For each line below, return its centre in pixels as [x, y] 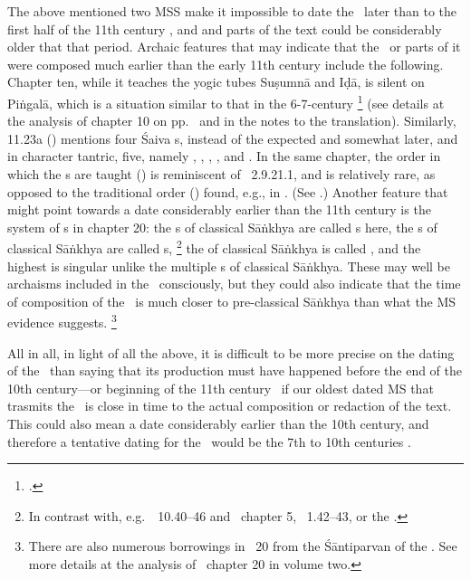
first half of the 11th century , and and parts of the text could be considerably [225, 28]
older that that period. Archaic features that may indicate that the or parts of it [234, 47]
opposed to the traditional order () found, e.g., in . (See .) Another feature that [228, 191]
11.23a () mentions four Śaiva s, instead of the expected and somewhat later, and [233, 138]
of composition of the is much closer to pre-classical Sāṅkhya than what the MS [232, 301]
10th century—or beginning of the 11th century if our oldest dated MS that [221, 388]
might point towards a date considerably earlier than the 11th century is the [219, 209]
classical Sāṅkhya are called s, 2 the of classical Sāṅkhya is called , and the [214, 247]
